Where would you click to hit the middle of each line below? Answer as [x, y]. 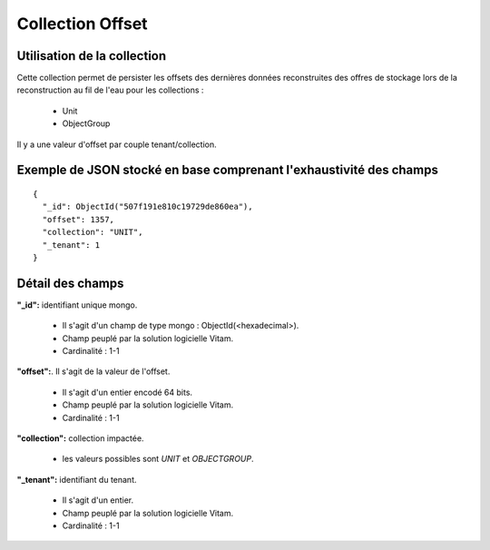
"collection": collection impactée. [80, 438]
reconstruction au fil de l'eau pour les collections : [110, 90]
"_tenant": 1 [71, 245]
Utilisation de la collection [92, 56]
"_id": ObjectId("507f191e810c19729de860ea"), [147, 207]
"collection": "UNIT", [93, 232]
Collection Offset [83, 24]
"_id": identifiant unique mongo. [77, 305]
